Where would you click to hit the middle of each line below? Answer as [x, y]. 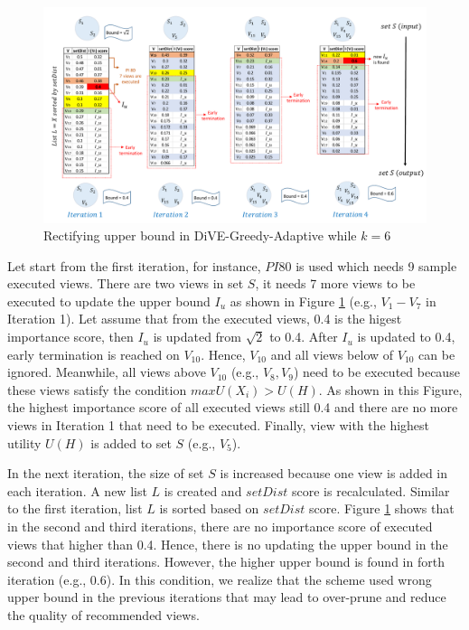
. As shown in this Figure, [390, 389]
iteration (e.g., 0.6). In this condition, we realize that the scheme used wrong [220, 579]
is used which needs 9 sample [376, 265]
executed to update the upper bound [109, 301]
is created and [203, 490]
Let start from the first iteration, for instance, [134, 265]
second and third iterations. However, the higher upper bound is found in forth [226, 562]
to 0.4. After [304, 337]
